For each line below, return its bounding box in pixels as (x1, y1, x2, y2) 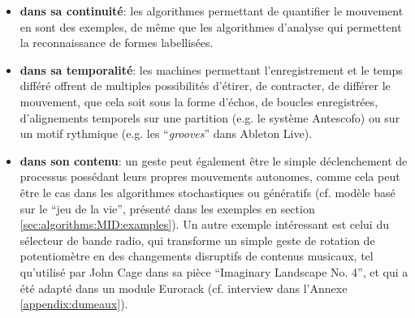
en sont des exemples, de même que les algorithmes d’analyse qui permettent (19, 18, 402, 35)
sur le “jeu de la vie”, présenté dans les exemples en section (19, 200, 315, 217)
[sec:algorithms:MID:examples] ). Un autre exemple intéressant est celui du (19, 216, 389, 233)
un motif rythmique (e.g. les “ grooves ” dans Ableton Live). (19, 125, 313, 142)
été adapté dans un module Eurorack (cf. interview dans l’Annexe (19, 279, 348, 296)
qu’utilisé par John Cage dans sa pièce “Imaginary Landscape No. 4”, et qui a (19, 263, 409, 280)
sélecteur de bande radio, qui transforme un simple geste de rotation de (19, 231, 375, 248)
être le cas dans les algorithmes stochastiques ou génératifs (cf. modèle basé (19, 183, 396, 200)
